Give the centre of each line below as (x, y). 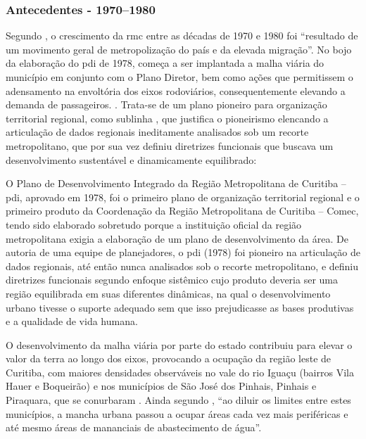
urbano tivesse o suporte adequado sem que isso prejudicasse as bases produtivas (180, 307)
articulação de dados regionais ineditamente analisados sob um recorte (157, 132)
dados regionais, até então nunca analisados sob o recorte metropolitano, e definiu (182, 266)
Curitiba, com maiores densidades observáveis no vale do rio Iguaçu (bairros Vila (180, 372)
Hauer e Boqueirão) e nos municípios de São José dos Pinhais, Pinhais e (161, 386)
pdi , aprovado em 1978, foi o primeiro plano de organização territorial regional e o (183, 197)
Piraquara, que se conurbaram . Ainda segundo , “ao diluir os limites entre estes (178, 400)
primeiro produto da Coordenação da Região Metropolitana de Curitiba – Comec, (182, 211)
